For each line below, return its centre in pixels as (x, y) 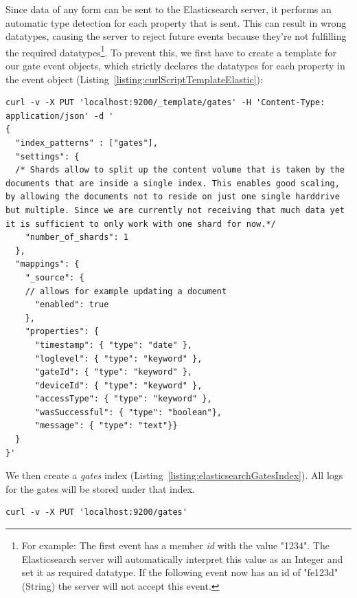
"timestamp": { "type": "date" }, (114, 345)
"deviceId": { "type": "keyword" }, (118, 385)
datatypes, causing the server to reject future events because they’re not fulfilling (176, 36)
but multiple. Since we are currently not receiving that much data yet (175, 210)
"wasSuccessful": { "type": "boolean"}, (128, 412)
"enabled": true (72, 305)
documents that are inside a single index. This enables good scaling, (173, 183)
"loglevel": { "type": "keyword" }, (118, 358)
